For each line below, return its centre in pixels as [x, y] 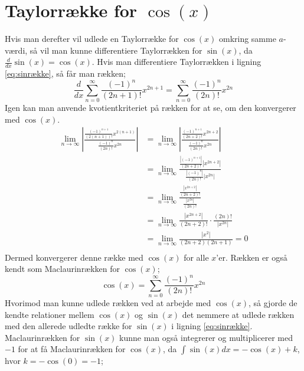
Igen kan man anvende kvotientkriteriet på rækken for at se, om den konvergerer [151, 108]
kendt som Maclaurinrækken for [63, 269]
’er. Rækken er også [252, 257]
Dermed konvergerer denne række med [74, 257]
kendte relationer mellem [50, 314]
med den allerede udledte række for [68, 326]
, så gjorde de [273, 303]
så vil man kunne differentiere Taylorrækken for [116, 50]
